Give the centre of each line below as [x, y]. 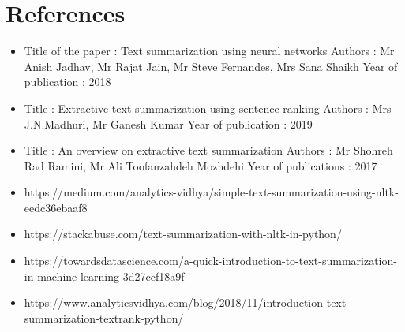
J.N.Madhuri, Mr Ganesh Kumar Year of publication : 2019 [168, 123]
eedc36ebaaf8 [56, 207]
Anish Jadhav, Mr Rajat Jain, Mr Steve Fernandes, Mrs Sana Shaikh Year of [211, 66]
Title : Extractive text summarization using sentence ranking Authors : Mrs [208, 108]
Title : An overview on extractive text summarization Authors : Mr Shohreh [208, 150]
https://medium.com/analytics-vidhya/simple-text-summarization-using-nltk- [211, 192]
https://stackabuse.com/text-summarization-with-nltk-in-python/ [183, 234]
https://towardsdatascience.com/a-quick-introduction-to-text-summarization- [210, 261]
